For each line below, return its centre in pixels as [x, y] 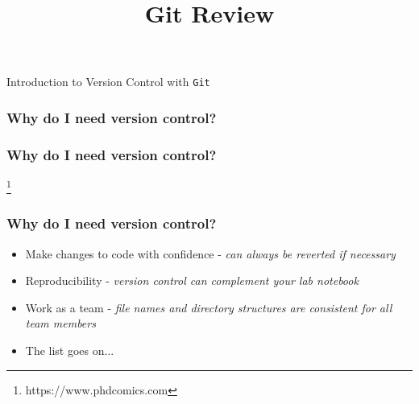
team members [60, 323]
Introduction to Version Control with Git [108, 82]
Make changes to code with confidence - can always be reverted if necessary [210, 253]
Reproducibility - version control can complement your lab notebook [192, 280]
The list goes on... [70, 350]
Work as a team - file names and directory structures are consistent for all [209, 307]
